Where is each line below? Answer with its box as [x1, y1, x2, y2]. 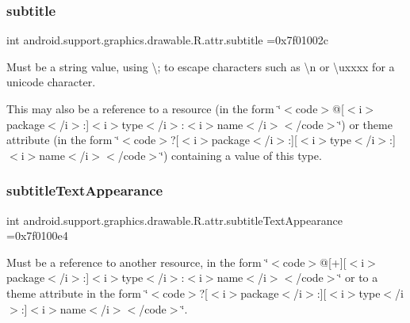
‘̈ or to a [338, 269, 378, 286]
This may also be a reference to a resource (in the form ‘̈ [6, 101, 282, 116]
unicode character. [6, 74, 96, 90]
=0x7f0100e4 [6, 227, 68, 244]
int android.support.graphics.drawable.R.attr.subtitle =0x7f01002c [6, 32, 328, 48]
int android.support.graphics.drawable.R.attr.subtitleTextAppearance [6, 211, 343, 228]
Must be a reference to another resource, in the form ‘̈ [6, 253, 269, 270]
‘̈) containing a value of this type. [160, 146, 322, 163]
